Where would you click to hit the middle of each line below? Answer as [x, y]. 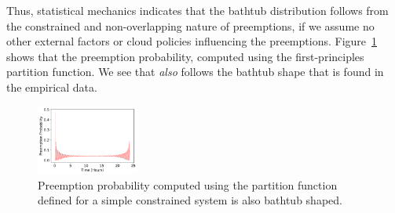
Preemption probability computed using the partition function [188, 184]
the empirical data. [52, 87]
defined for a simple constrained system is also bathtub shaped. [190, 200]
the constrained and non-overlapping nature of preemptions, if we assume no [190, 25]
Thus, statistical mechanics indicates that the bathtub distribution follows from [197, 10]
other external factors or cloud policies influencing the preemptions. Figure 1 [192, 41]
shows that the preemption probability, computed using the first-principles [185, 56]
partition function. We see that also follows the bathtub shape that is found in [195, 72]
